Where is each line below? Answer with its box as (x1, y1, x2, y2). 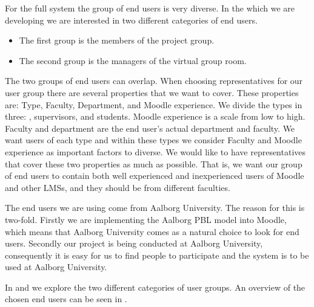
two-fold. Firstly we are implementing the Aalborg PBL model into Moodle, (5, 213, 287, 225)
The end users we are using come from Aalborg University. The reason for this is (5, 201, 305, 214)
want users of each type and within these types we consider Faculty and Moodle (5, 134, 302, 146)
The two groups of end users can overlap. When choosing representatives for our (5, 74, 303, 87)
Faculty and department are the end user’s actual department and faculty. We (5, 121, 295, 134)
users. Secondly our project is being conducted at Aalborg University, (5, 237, 263, 250)
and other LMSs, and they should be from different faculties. (5, 181, 230, 193)
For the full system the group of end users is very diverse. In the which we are (5, 2, 295, 14)
